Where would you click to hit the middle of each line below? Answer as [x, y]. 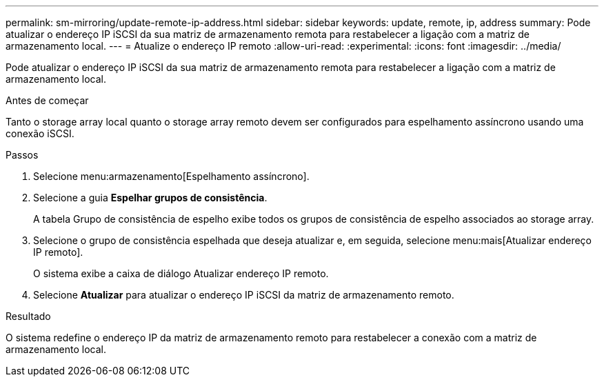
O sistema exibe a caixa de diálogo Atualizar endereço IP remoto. [181, 273]
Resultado [28, 316]
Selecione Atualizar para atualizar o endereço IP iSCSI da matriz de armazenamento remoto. [244, 295]
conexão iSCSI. [40, 133]
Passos [22, 155]
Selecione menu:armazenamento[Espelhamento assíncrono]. [171, 176]
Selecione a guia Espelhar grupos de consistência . [150, 198]
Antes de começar [47, 100]
